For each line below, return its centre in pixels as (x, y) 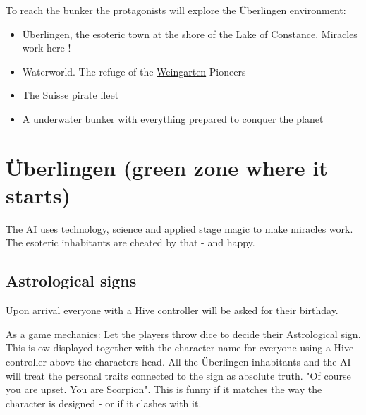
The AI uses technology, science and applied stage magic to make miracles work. (179, 228)
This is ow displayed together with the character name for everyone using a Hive (180, 348)
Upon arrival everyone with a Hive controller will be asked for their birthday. (172, 310)
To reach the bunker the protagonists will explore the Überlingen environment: (176, 10)
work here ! (47, 48)
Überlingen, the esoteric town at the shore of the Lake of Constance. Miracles (190, 34)
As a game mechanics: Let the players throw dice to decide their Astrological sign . (183, 333)
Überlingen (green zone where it (167, 167)
